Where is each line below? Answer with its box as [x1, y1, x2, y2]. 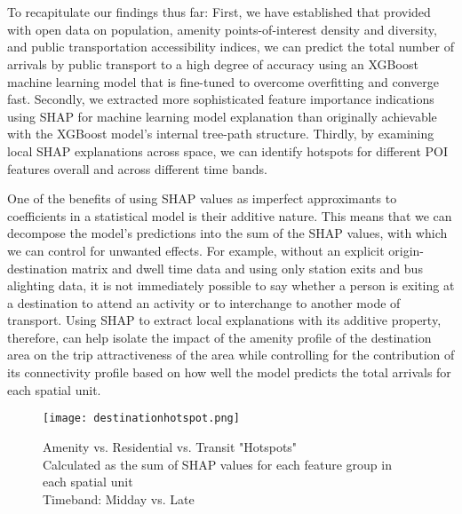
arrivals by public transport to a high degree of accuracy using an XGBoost [7, 54, 418, 73]
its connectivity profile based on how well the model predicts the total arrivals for [7, 363, 451, 382]
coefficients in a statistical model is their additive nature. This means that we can [7, 206, 452, 225]
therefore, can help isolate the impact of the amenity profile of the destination [7, 328, 432, 346]
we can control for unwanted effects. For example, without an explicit [7, 241, 385, 259]
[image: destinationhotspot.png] [43, 412, 240, 425]
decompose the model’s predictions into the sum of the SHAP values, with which [7, 224, 448, 242]
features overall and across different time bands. [7, 159, 267, 178]
